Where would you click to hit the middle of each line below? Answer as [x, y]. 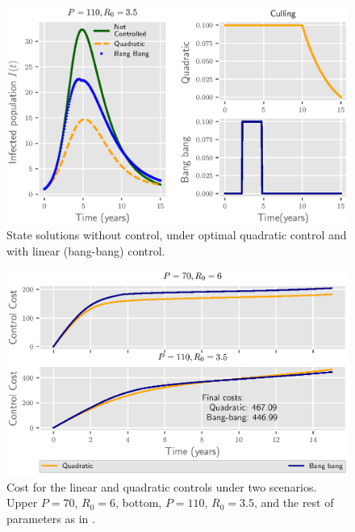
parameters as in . [51, 518]
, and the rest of [294, 502]
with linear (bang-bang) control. [86, 250]
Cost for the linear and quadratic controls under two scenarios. [162, 486]
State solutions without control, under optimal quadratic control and [177, 234]
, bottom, [139, 502]
